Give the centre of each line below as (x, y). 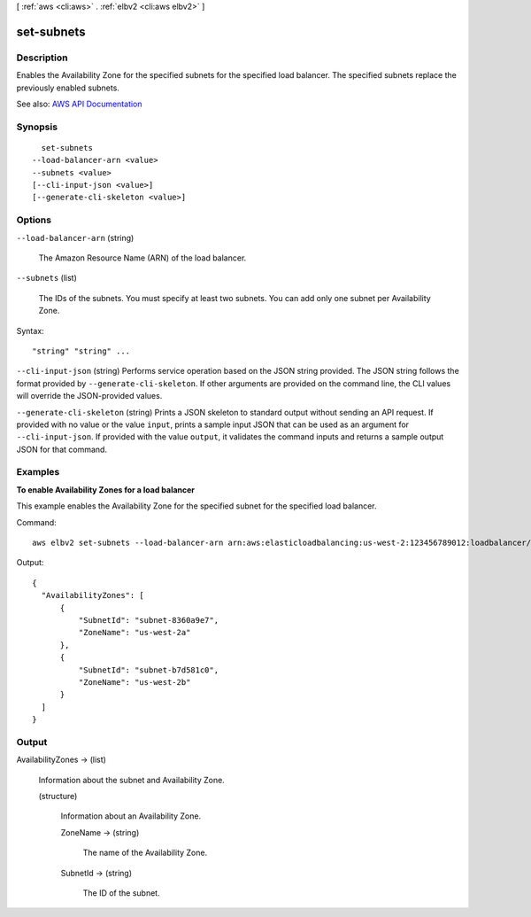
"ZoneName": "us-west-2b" (135, 682)
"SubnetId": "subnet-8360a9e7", (149, 620)
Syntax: (30, 330)
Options (34, 220)
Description (42, 58)
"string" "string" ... (81, 351)
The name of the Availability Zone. (145, 853)
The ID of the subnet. (121, 893)
